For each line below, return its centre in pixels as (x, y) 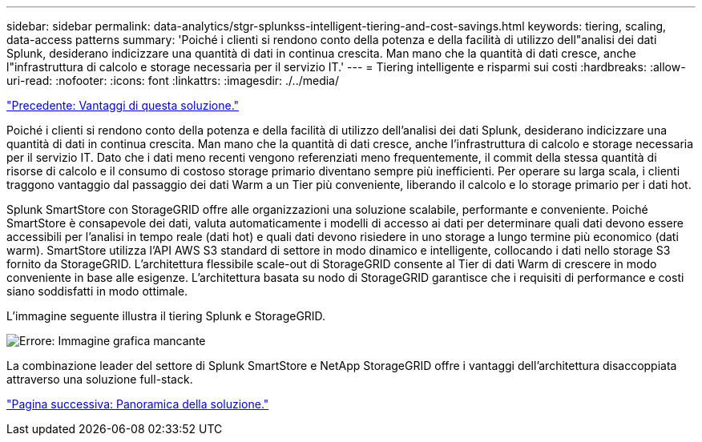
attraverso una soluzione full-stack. (100, 379)
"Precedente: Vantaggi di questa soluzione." (123, 105)
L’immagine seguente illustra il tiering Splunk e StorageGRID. (166, 316)
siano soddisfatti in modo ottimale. (97, 291)
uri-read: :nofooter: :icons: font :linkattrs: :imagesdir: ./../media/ (173, 80)
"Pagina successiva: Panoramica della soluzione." (138, 404)
